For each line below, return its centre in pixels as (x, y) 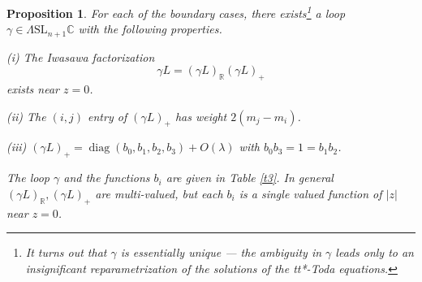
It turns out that (66, 252)
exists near (33, 89)
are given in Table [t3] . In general (250, 178)
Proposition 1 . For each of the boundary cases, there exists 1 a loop (176, 12)
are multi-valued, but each (159, 193)
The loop (28, 178)
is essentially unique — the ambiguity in (221, 252)
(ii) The (26, 116)
